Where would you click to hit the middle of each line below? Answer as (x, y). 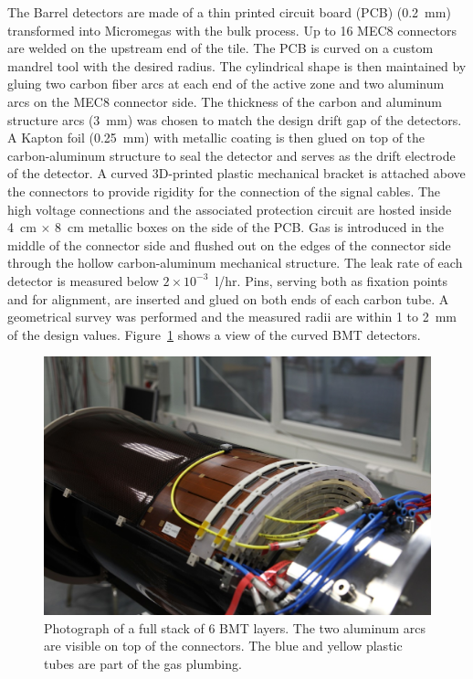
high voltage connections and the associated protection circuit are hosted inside (230, 209)
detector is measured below (83, 280)
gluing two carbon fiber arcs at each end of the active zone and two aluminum (226, 84)
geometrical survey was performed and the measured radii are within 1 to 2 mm (232, 317)
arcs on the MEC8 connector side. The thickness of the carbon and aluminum (225, 101)
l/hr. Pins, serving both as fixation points (331, 280)
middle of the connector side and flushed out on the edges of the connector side (229, 244)
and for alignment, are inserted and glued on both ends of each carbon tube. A (228, 298)
